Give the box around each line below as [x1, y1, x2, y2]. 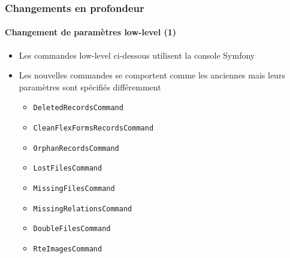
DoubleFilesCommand [33, 224, 111, 233]
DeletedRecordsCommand [33, 104, 123, 113]
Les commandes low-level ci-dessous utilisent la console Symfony [19, 48, 255, 61]
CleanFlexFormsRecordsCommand [33, 124, 154, 133]
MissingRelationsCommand [33, 204, 132, 213]
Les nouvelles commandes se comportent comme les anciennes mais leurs [19, 69, 285, 81]
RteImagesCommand [33, 245, 102, 254]
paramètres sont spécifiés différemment [19, 80, 161, 93]
